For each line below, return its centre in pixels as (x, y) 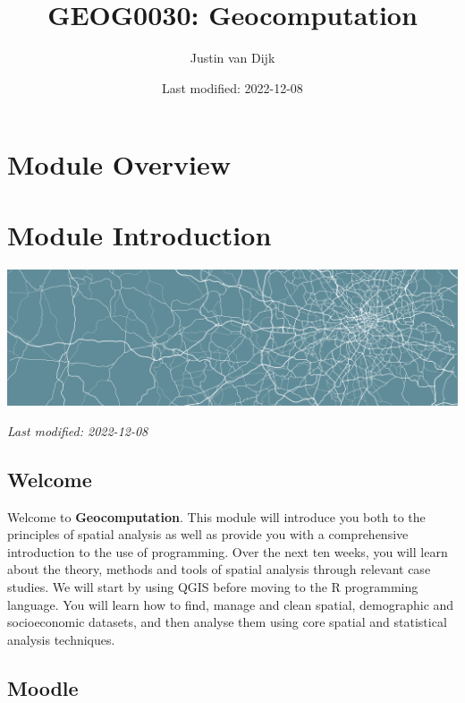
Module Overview (119, 164)
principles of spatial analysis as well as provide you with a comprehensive (208, 534)
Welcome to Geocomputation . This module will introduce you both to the (216, 516)
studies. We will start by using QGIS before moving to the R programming (213, 586)
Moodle (43, 687)
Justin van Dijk (232, 58)
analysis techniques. (61, 639)
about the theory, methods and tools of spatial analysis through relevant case (219, 569)
